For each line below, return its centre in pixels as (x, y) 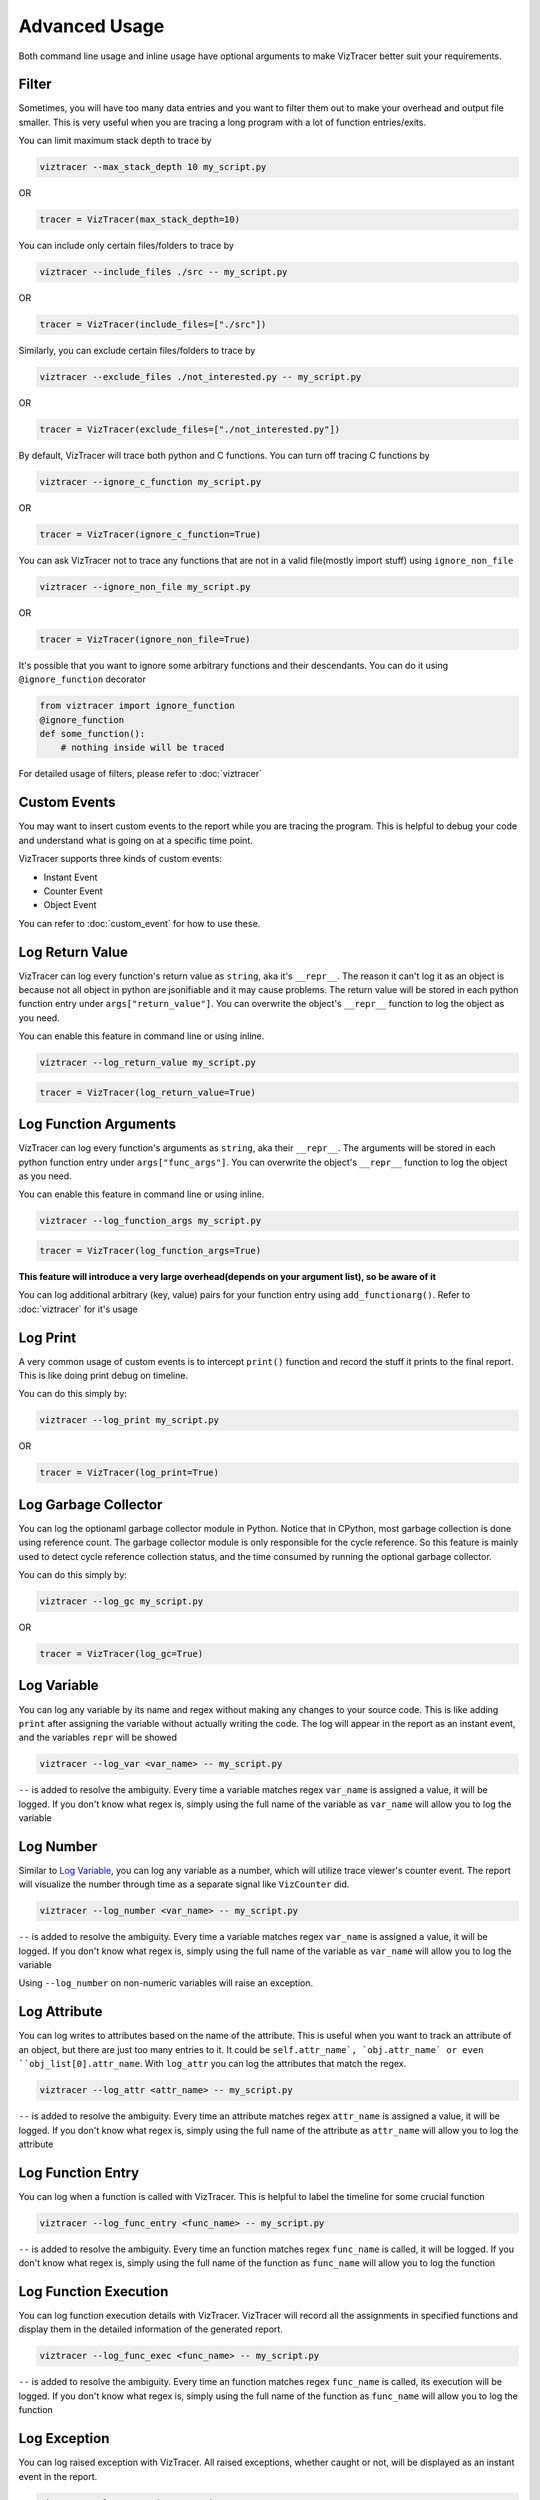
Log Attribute (60, 2011)
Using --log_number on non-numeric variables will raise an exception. (166, 1983)
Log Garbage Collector (90, 1504)
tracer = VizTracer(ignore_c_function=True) (150, 534)
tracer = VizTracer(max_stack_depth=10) (139, 219)
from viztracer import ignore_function (137, 706)
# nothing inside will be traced (142, 748)
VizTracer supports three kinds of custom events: (120, 859)
